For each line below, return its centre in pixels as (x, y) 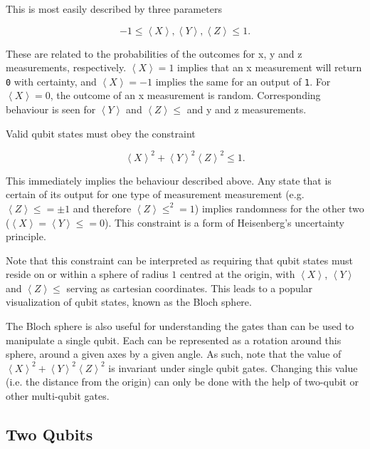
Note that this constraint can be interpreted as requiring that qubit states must (179, 260)
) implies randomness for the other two (279, 208)
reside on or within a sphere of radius (87, 274)
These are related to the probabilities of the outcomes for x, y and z (154, 53)
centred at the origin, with (238, 274)
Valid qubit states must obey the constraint (101, 133)
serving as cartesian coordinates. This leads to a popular (190, 288)
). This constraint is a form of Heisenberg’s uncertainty (224, 222)
